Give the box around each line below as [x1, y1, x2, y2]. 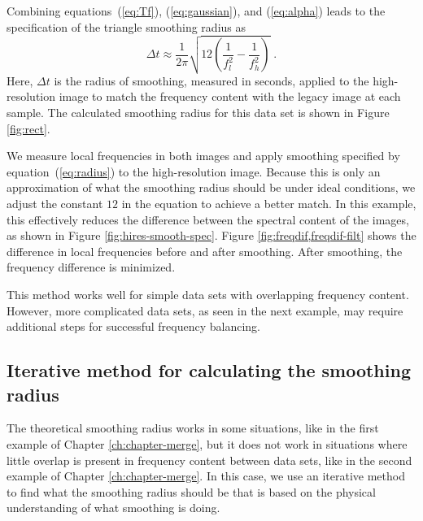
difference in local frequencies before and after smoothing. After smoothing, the [7, 242, 403, 259]
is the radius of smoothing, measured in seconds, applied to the [54, 72, 369, 89]
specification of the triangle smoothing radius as [7, 18, 246, 35]
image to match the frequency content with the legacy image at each [59, 88, 401, 105]
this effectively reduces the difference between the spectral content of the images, [7, 211, 409, 228]
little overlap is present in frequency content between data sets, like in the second [7, 451, 412, 468]
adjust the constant [7, 195, 103, 212]
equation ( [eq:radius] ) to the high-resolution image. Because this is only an [7, 163, 381, 180]
